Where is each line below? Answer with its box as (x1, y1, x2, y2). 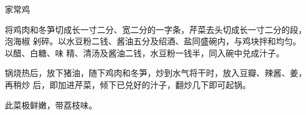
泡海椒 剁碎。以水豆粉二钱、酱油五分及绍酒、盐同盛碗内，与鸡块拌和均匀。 (5, 35, 301, 47)
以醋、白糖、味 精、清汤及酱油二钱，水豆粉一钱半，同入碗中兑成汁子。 (5, 46, 284, 59)
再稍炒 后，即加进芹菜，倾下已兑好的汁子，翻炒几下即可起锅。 (5, 78, 251, 90)
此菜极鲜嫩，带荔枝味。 (5, 98, 97, 111)
